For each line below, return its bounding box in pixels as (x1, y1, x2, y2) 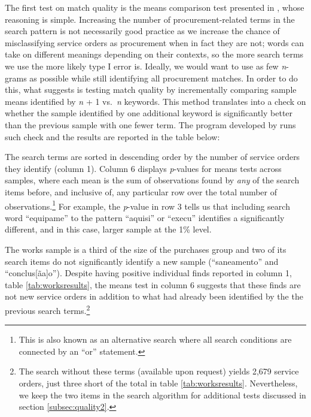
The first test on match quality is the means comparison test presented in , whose (5, 1, 304, 13)
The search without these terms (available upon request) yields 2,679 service (19, 365, 299, 377)
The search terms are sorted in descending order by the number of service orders (5, 150, 300, 163)
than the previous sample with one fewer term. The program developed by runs (5, 118, 296, 131)
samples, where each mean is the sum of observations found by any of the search (5, 174, 300, 186)
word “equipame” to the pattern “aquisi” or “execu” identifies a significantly (5, 211, 285, 223)
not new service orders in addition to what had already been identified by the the (5, 290, 303, 303)
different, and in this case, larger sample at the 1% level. (5, 223, 212, 235)
